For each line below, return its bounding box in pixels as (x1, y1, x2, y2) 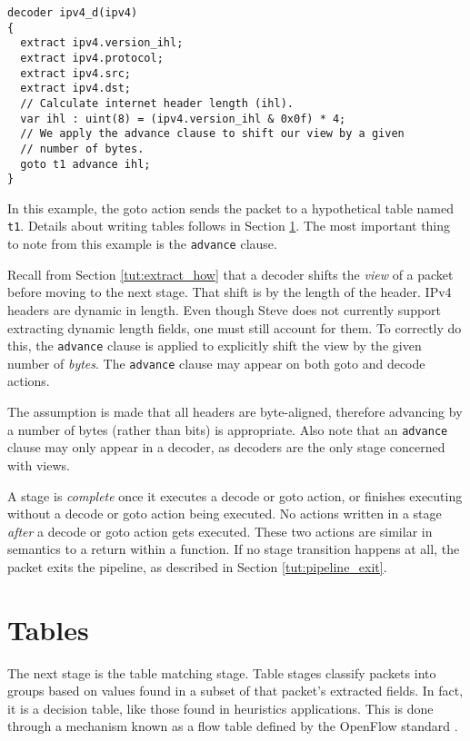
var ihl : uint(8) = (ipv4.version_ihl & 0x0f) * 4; (20, 112, 346, 125)
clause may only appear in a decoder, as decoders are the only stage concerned (7, 438, 445, 457)
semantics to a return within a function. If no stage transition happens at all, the (7, 539, 460, 558)
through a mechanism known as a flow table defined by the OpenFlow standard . (7, 716, 458, 736)
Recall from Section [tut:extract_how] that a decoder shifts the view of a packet (7, 264, 454, 283)
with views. (7, 455, 70, 474)
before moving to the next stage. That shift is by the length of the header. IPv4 (7, 282, 452, 301)
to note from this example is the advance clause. (7, 234, 277, 253)
